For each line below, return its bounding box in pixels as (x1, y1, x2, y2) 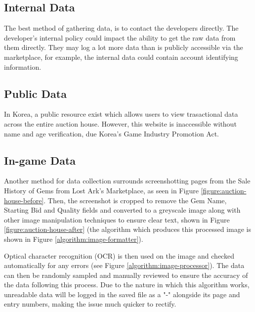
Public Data (4, 86, 67, 101)
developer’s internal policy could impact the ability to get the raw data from (4, 32, 236, 43)
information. (4, 61, 42, 72)
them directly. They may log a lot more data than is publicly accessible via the (4, 42, 243, 52)
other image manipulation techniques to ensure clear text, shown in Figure (4, 214, 230, 224)
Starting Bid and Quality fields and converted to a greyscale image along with (4, 205, 241, 215)
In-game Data (4, 152, 76, 168)
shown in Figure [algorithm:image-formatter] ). (4, 233, 143, 244)
